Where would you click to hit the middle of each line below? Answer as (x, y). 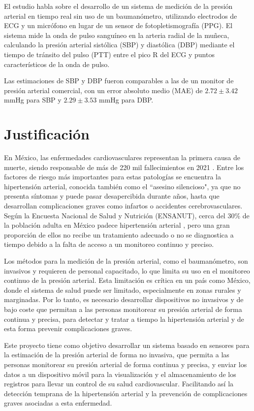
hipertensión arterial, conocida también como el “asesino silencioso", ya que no (122, 186)
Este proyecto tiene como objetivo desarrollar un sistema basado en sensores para (127, 345)
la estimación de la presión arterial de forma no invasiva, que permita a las (117, 355)
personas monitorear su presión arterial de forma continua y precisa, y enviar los (126, 364)
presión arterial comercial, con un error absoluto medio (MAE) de (103, 90)
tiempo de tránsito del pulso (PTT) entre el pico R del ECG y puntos (109, 54)
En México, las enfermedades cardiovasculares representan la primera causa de (122, 157)
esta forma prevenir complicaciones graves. (68, 328)
